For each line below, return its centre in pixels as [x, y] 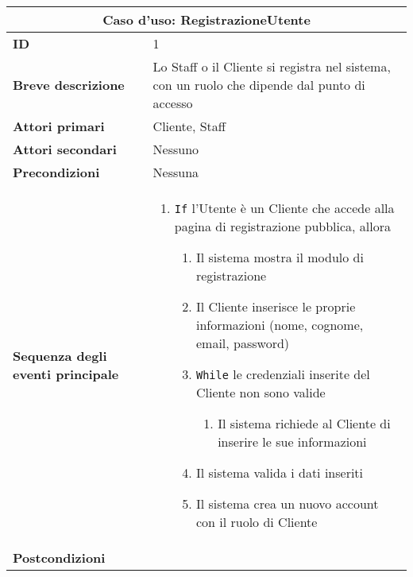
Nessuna [176, 172]
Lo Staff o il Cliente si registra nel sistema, [272, 66]
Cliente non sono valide [261, 392]
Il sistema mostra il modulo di [280, 257]
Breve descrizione [69, 85]
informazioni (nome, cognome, [280, 325]
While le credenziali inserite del [283, 374]
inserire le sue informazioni [292, 441]
